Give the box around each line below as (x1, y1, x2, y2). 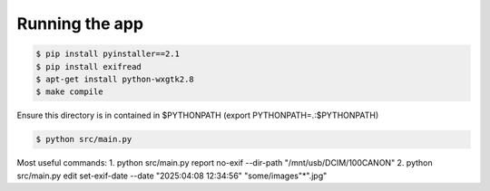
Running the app (16, 14, 144, 33)
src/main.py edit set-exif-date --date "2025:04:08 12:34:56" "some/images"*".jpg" (16, 170, 328, 181)
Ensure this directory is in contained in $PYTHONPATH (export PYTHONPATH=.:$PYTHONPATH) (16, 110, 379, 121)
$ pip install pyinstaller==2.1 (35, 49, 181, 59)
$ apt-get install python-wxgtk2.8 (35, 73, 194, 84)
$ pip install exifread (35, 62, 142, 72)
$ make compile (35, 87, 103, 97)
